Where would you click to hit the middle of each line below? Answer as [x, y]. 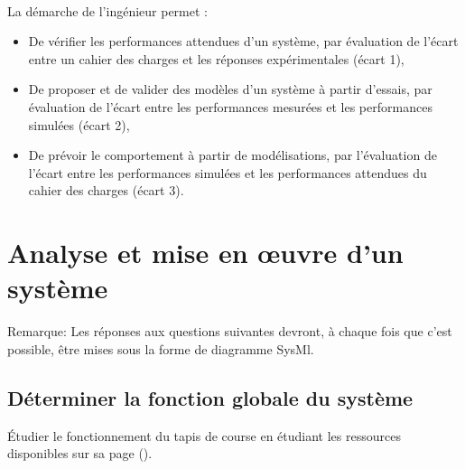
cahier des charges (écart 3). [106, 190]
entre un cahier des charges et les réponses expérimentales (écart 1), [216, 58]
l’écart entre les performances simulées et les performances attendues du [228, 172]
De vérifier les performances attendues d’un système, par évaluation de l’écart [243, 41]
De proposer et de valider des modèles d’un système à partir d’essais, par [230, 89]
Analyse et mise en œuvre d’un [205, 253]
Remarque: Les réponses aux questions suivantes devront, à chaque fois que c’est [230, 331]
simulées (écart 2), [79, 124]
